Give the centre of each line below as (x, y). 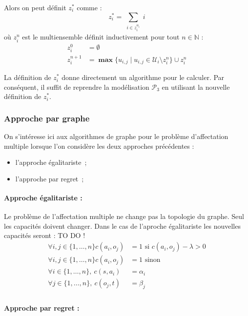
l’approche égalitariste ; (51, 162)
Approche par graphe (47, 118)
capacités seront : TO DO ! (45, 235)
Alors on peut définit (35, 7)
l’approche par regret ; (50, 178)
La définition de (28, 77)
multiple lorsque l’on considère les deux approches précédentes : (99, 146)
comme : (89, 7)
